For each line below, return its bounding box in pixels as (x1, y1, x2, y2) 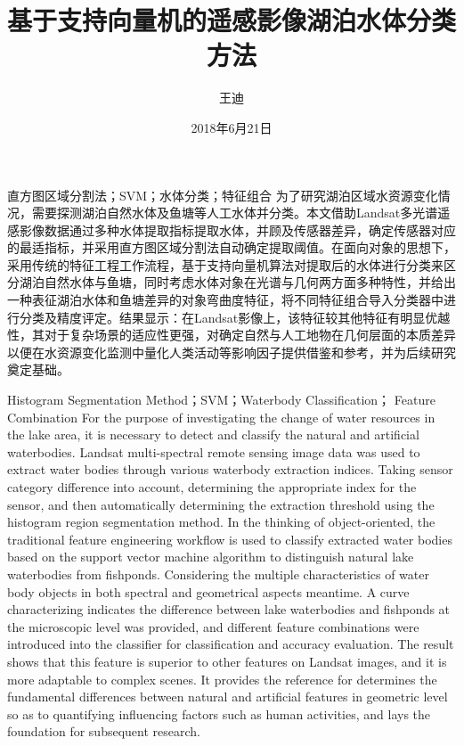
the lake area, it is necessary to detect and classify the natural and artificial (7, 425, 419, 444)
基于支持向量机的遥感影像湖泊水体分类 (7, 2, 457, 38)
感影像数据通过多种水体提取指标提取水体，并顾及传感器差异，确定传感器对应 (7, 220, 456, 239)
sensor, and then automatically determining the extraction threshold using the (7, 495, 435, 513)
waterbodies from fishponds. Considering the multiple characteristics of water (7, 564, 429, 583)
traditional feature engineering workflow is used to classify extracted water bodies (7, 529, 452, 548)
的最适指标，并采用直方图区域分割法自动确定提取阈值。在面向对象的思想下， (7, 238, 456, 257)
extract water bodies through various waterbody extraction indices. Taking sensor (7, 460, 453, 479)
